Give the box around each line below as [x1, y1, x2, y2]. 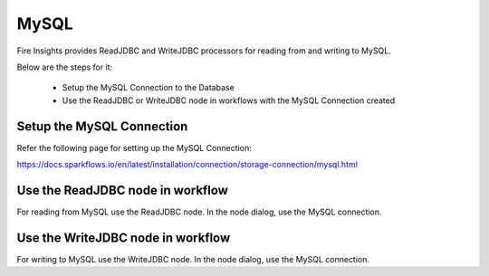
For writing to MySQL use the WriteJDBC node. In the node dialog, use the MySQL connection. [16, 253, 370, 264]
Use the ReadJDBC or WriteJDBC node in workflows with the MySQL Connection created [62, 95, 396, 106]
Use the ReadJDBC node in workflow [16, 182, 228, 198]
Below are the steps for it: [16, 62, 113, 72]
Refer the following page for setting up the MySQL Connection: [16, 142, 253, 153]
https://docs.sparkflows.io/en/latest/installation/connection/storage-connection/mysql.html [16, 159, 358, 170]
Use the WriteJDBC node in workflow [16, 230, 231, 245]
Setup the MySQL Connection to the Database [62, 82, 235, 93]
